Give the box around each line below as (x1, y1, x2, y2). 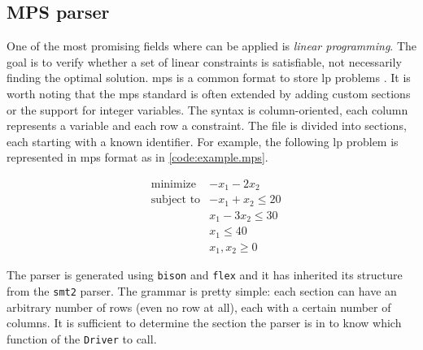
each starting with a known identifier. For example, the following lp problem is (7, 132, 399, 149)
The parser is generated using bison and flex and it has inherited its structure (7, 266, 403, 283)
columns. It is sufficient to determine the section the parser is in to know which (7, 314, 402, 331)
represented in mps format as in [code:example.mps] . (7, 149, 268, 166)
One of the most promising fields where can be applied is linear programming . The (7, 37, 417, 54)
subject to (150, 194, 201, 206)
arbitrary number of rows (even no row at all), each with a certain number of (7, 298, 391, 315)
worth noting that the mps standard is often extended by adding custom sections (7, 84, 411, 102)
